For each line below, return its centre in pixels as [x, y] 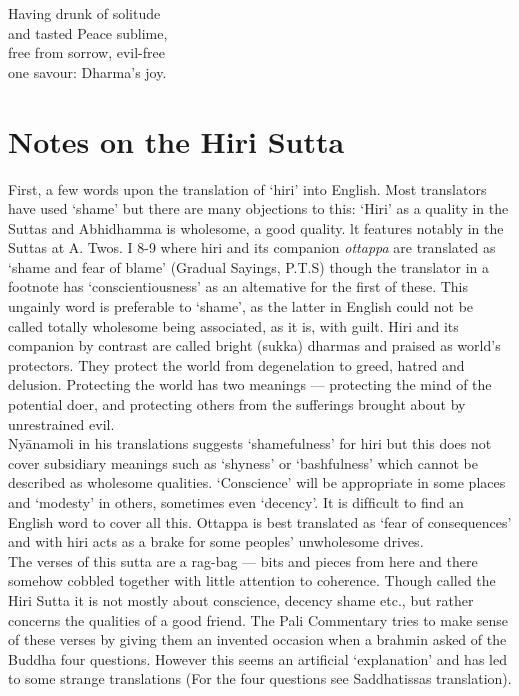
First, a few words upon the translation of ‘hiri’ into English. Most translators [247, 188]
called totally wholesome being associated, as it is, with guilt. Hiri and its [233, 325]
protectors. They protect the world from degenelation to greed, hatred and [236, 364]
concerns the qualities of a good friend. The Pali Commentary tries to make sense [258, 619]
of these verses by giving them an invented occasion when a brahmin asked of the [257, 639]
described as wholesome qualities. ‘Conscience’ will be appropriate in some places [257, 482]
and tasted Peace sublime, [88, 32]
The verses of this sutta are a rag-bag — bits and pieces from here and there [243, 560]
